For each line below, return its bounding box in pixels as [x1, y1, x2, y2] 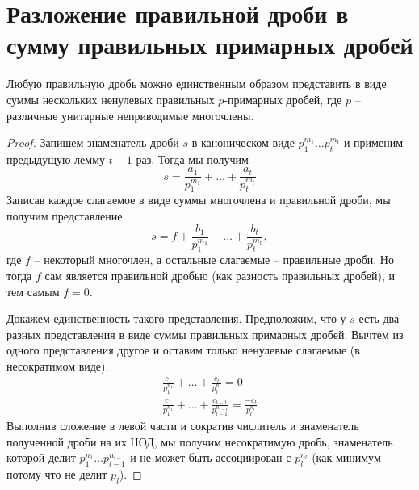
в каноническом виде [191, 134, 295, 151]
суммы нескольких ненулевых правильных [6, 90, 215, 107]
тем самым [6, 283, 60, 299]
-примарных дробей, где [224, 90, 342, 107]
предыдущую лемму [6, 150, 105, 167]
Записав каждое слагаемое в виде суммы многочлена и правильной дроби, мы [6, 191, 391, 208]
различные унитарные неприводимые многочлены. [6, 107, 254, 124]
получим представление [6, 207, 123, 224]
